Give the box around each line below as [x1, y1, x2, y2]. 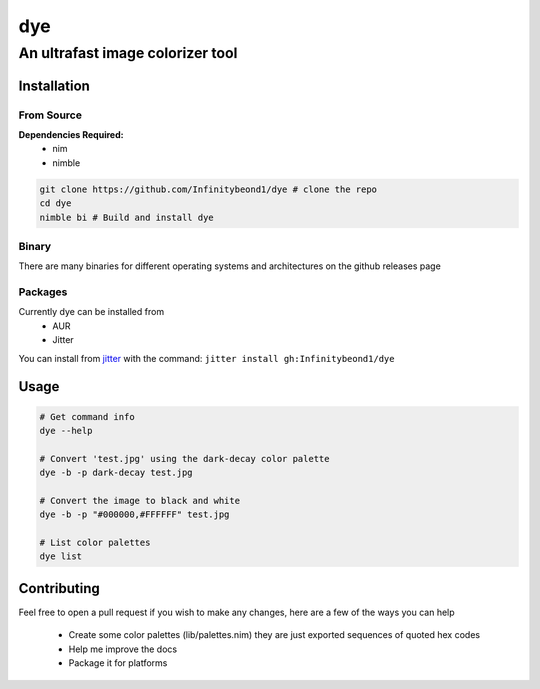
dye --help [39, 425, 93, 436]
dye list [39, 551, 83, 562]
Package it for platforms [68, 657, 168, 669]
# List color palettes [39, 537, 151, 549]
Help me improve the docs [68, 643, 178, 655]
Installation [18, 77, 90, 94]
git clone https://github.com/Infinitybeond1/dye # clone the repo [39, 183, 378, 195]
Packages [18, 285, 68, 299]
